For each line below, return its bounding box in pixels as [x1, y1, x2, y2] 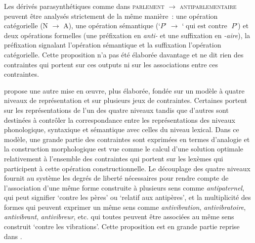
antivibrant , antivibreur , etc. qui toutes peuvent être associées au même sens [4, 211, 234, 222]
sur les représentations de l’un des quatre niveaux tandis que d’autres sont [4, 104, 229, 115]
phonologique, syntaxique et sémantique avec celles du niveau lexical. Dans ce [4, 124, 239, 135]
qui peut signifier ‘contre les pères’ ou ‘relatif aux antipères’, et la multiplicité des [4, 192, 251, 202]
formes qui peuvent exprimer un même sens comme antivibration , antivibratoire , [4, 201, 246, 212]
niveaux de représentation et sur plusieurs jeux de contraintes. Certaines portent [4, 95, 248, 105]
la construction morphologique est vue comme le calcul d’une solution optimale [4, 144, 244, 154]
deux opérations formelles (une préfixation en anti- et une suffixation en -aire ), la [4, 30, 251, 40]
